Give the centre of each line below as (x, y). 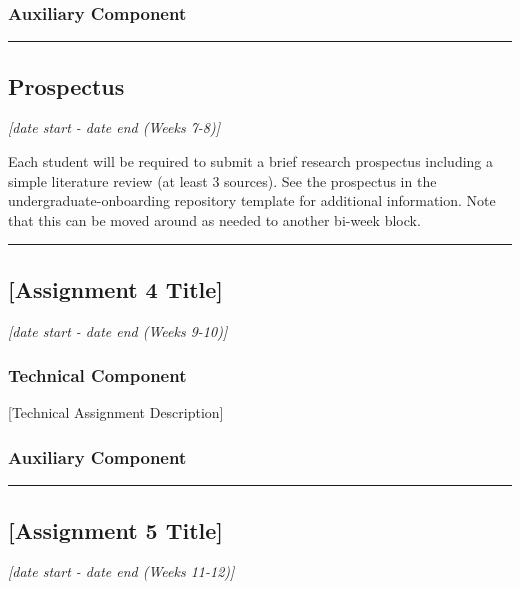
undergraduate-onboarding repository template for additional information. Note (252, 200)
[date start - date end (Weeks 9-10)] (118, 330)
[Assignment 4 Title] (116, 288)
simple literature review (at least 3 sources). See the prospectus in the (222, 180)
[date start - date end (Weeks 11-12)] (121, 571)
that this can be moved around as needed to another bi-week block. (214, 219)
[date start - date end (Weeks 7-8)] (114, 127)
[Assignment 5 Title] (116, 529)
